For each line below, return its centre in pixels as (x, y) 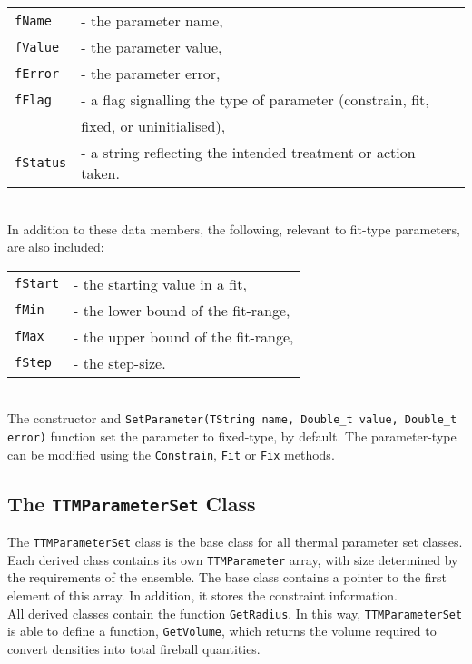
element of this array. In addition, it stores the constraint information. (202, 595)
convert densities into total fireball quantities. (134, 648)
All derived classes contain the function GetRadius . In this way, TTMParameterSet (235, 613)
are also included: (56, 247)
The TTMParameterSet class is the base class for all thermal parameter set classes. (235, 542)
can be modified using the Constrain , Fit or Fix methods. (171, 454)
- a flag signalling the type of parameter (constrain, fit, (255, 99)
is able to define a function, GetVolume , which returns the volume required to (222, 631)
